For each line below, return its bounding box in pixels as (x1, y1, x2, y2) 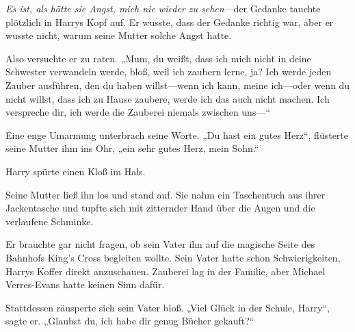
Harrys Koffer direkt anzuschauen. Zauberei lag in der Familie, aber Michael (5, 264, 326, 278)
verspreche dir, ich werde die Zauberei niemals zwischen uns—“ (5, 105, 271, 119)
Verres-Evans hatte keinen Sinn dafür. (5, 277, 165, 292)
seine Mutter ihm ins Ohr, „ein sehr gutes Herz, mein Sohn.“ (5, 141, 259, 155)
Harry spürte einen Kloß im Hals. (5, 164, 146, 178)
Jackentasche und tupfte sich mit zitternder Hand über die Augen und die (5, 201, 315, 215)
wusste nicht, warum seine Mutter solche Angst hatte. (5, 28, 232, 42)
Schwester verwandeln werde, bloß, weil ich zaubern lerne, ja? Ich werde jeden (5, 64, 332, 79)
